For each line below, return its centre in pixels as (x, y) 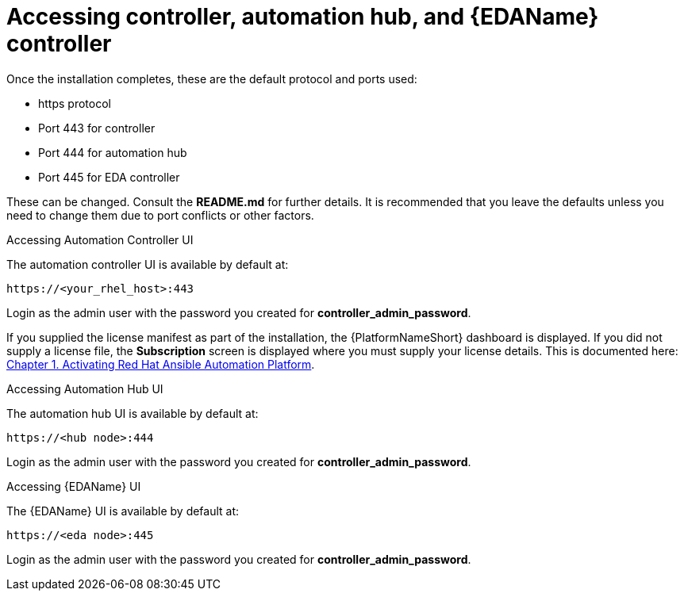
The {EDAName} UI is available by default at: (123, 511)
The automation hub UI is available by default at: (133, 413)
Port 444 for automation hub (113, 152)
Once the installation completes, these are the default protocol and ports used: (212, 78)
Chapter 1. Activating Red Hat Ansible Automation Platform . (161, 364)
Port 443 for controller (97, 128)
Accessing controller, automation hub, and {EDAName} (303, 17)
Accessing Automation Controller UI (100, 239)
